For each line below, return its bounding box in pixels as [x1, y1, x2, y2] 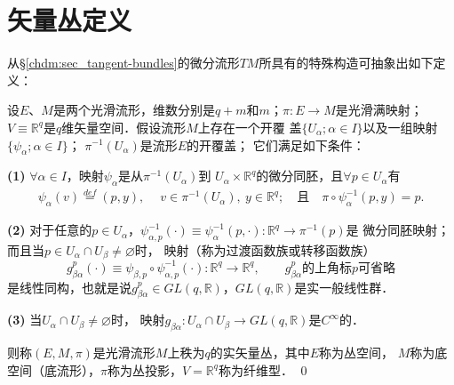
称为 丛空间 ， [319, 343, 394, 362]
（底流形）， [32, 360, 100, 379]
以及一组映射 [362, 117, 438, 136]
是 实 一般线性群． [294, 277, 394, 296]
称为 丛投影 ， [107, 360, 182, 379]
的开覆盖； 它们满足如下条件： [187, 135, 365, 154]
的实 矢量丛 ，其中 [210, 343, 310, 362]
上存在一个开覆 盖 [197, 117, 302, 136]
